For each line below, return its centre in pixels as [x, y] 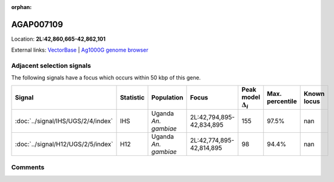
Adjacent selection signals [51, 66]
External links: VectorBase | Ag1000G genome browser [80, 50]
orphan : [22, 7]
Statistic [132, 98]
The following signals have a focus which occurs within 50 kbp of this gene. [106, 78]
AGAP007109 [37, 24]
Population [167, 98]
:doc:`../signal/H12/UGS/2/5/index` [64, 144]
